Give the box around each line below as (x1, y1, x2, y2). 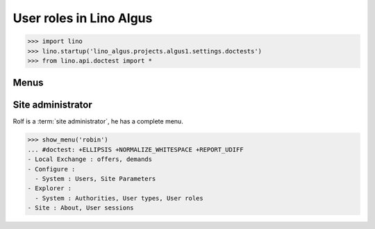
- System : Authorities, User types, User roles (35, 194, 204, 202)
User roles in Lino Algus (12, 10, 153, 26)
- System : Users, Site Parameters (35, 174, 156, 183)
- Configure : (27, 165, 76, 173)
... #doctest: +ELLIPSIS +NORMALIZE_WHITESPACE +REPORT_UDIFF (27, 146, 244, 153)
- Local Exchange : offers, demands (27, 155, 153, 163)
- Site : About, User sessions (27, 204, 135, 212)
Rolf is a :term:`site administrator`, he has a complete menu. (12, 117, 183, 126)
